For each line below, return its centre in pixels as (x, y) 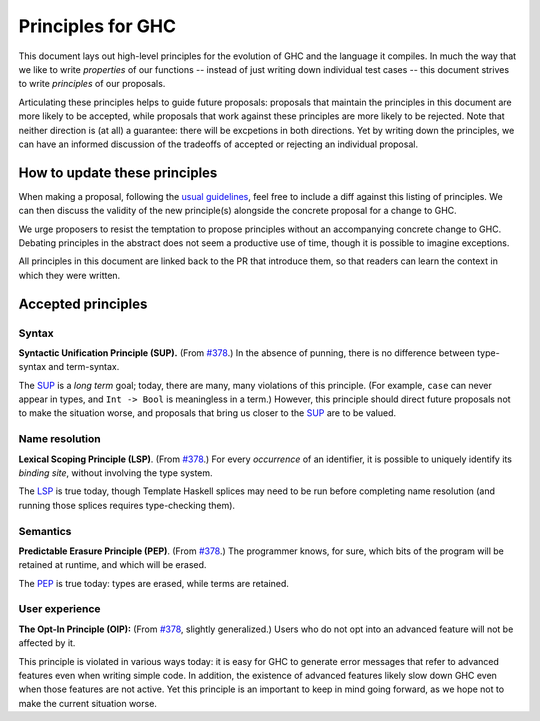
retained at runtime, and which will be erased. (112, 565)
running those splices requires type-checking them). (126, 505)
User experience (59, 609)
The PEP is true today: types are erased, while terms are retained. (154, 583)
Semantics (45, 531)
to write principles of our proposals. (92, 84)
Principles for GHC (97, 26)
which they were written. (69, 275)
